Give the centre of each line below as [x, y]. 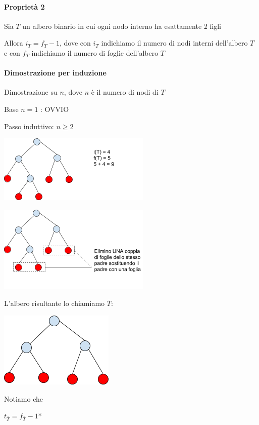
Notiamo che [23, 398]
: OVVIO [55, 109]
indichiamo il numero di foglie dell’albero [95, 52]
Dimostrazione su [31, 92]
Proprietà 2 [24, 6]
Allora [14, 43]
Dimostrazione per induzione [55, 73]
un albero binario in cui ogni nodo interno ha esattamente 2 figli [122, 26]
